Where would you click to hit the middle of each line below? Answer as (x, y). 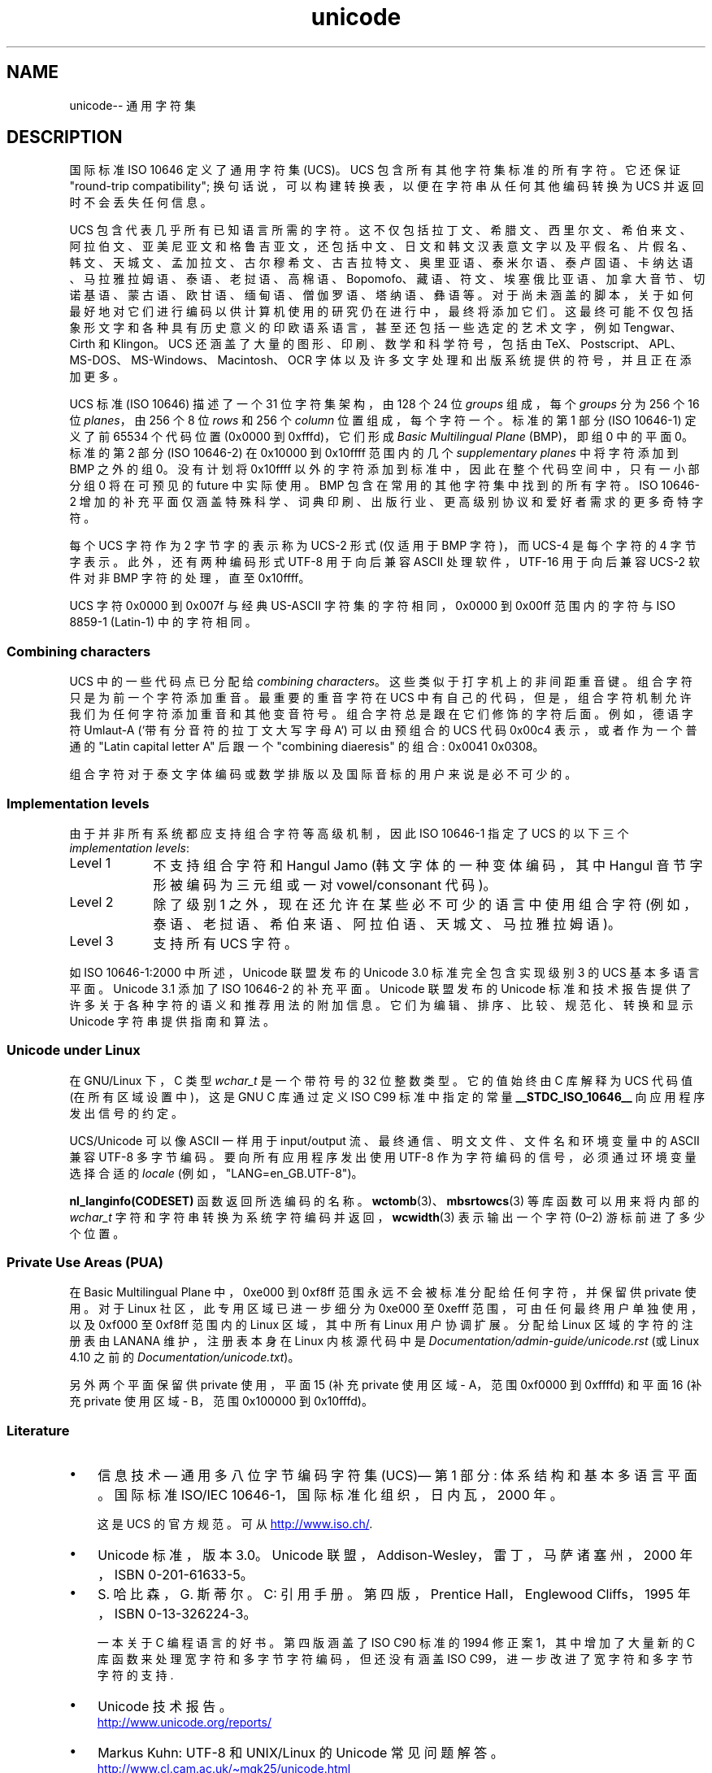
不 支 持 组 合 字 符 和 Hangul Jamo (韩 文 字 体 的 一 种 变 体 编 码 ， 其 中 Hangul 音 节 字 (428, 865)
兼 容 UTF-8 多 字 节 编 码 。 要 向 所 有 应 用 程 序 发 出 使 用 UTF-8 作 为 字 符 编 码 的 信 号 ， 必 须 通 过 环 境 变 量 (383, 1157)
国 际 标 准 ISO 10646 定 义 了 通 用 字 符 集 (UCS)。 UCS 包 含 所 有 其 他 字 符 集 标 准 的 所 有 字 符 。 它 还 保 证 (375, 170)
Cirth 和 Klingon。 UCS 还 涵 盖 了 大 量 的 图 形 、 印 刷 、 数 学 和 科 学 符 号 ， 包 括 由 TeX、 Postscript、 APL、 (376, 344)
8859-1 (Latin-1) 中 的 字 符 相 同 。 (163, 622)
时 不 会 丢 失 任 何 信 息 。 (141, 203)
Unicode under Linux (74, 1050)
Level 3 (91, 941)
